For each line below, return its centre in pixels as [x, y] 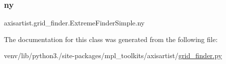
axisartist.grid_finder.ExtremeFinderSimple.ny [74, 23]
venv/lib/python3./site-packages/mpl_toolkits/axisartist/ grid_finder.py [113, 55]
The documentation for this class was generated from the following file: [111, 39]
